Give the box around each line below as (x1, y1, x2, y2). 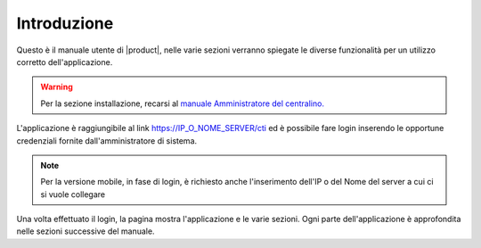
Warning (40, 81, 73, 93)
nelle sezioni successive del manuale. (16, 226, 155, 236)
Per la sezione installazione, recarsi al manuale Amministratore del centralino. (40, 98, 325, 109)
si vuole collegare (40, 188, 106, 200)
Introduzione (16, 13, 114, 33)
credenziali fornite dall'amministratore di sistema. (16, 135, 198, 146)
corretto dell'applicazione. (16, 56, 113, 67)
